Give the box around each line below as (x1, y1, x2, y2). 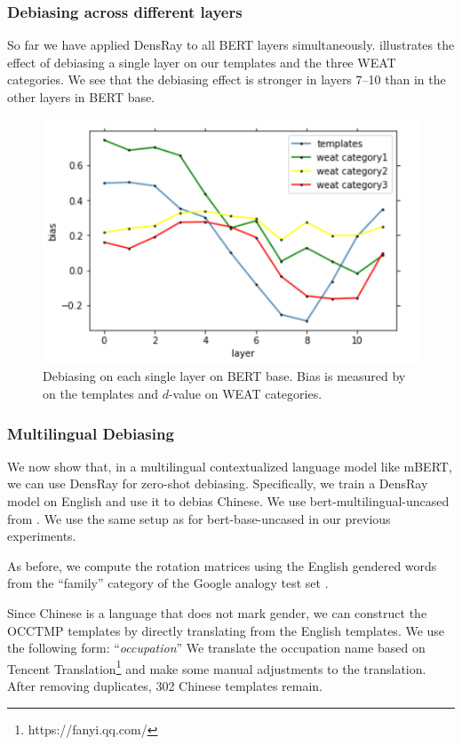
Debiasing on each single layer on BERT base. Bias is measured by (43, 367, 406, 385)
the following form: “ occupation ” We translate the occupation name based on (7, 638, 426, 657)
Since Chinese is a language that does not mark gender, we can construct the (7, 603, 427, 622)
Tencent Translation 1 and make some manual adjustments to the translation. (7, 656, 426, 678)
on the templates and (43, 384, 158, 403)
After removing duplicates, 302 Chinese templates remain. (7, 677, 323, 695)
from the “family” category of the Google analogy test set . (7, 574, 329, 592)
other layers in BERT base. (7, 88, 155, 106)
